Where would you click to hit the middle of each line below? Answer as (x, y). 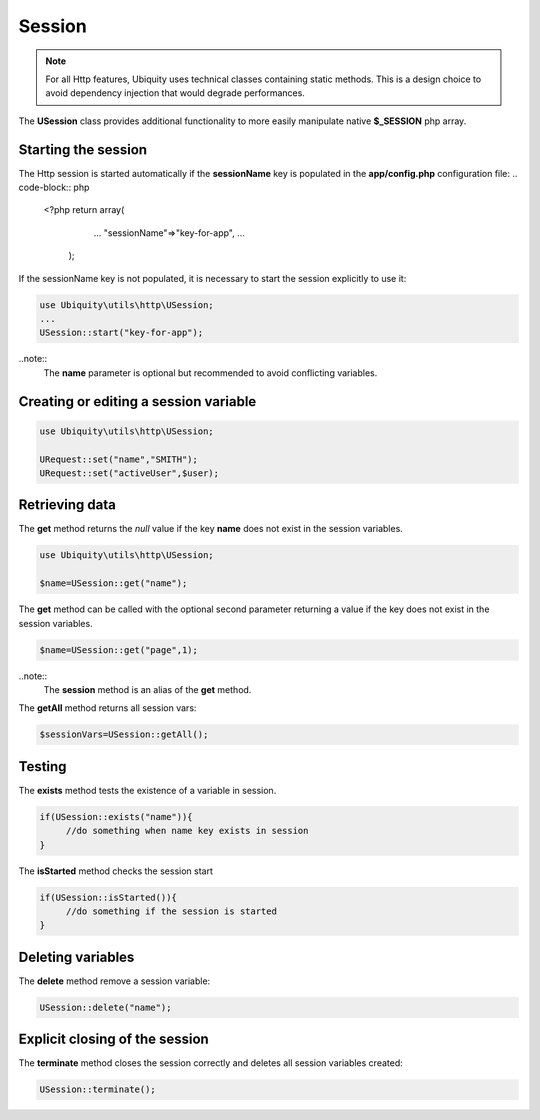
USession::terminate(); (98, 1089)
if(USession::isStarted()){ (108, 897)
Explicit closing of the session (113, 1039)
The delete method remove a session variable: (114, 981)
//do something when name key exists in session (187, 831)
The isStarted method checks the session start (116, 871)
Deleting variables (76, 956)
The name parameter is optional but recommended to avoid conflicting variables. (210, 372)
